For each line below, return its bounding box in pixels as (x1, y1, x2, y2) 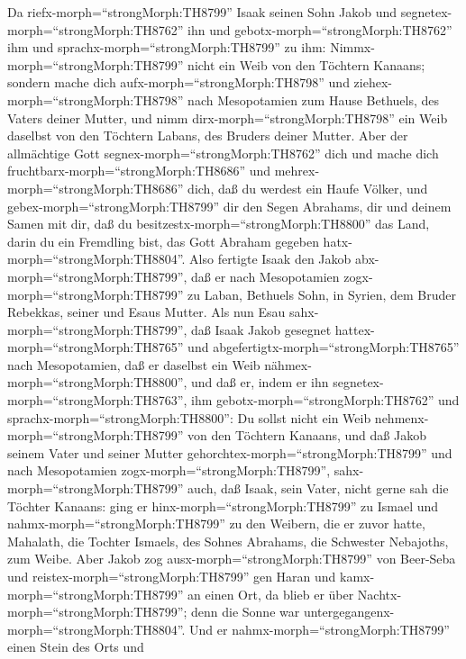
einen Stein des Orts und (7, 637, 144, 656)
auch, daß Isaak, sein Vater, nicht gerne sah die (187, 479, 449, 498)
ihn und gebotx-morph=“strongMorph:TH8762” (187, 20, 452, 39)
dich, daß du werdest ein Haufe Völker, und (187, 178, 428, 197)
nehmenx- (374, 408, 429, 427)
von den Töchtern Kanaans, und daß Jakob (187, 426, 426, 445)
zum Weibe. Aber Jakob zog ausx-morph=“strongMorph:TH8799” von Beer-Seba (7, 549, 456, 568)
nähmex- (264, 355, 312, 374)
